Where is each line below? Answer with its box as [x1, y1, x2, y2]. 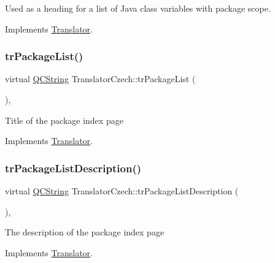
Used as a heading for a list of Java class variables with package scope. [5, 2, 271, 14]
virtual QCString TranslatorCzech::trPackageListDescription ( [5, 185, 239, 197]
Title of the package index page [5, 113, 123, 126]
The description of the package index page [5, 226, 165, 238]
